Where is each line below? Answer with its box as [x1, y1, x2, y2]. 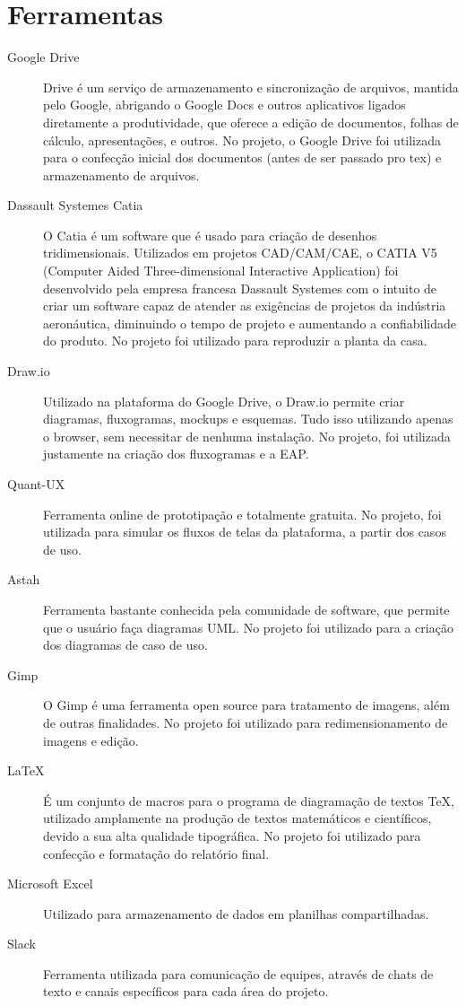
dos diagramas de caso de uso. [43, 635, 208, 654]
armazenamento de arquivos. [43, 165, 200, 184]
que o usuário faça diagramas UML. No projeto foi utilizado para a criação [43, 617, 453, 636]
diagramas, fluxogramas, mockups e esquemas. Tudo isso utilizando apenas [43, 409, 453, 428]
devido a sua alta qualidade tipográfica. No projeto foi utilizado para [43, 826, 421, 844]
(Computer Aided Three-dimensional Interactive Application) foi [43, 261, 399, 280]
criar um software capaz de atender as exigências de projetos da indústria [43, 296, 446, 315]
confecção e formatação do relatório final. [43, 844, 270, 862]
